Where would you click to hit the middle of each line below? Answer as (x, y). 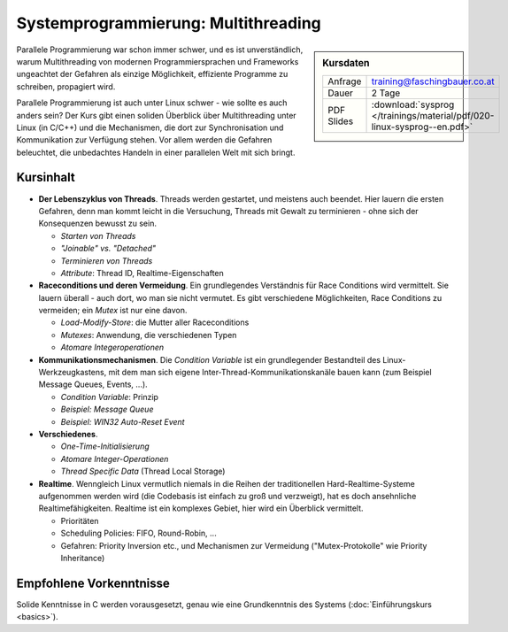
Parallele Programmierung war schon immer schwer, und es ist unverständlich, (160, 50)
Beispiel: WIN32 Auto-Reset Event (123, 421)
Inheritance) (83, 558)
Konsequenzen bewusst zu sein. (97, 224)
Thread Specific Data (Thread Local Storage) (143, 471)
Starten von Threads (98, 235)
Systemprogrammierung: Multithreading (169, 23)
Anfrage (345, 81)
